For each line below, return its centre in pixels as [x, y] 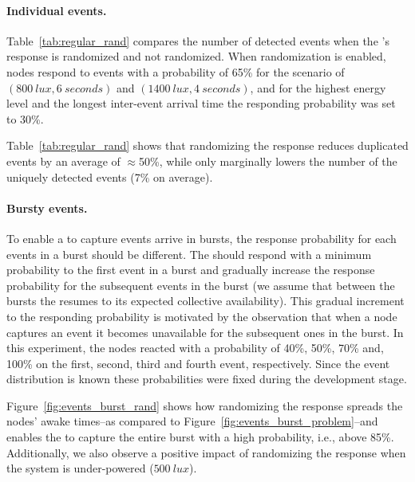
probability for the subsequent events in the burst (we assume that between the [201, 285]
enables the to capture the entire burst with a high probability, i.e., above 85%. [200, 437]
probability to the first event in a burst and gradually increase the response [191, 270]
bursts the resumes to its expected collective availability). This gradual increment [206, 301]
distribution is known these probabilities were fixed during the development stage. [207, 379]
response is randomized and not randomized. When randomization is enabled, [196, 56]
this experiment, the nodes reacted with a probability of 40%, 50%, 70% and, [195, 348]
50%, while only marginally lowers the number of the [268, 161]
